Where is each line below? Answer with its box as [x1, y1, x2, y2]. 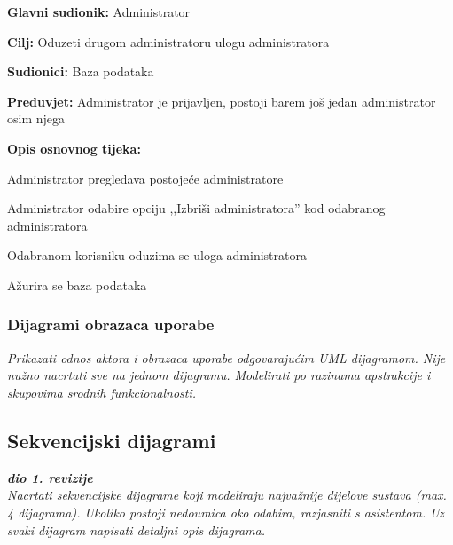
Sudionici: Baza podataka [7, 62, 154, 81]
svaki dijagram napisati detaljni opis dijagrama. [7, 520, 265, 539]
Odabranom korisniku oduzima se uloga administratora [7, 246, 307, 265]
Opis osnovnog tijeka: [7, 138, 141, 157]
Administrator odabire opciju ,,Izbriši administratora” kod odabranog [7, 199, 386, 217]
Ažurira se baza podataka [7, 275, 147, 294]
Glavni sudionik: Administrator [7, 3, 191, 20]
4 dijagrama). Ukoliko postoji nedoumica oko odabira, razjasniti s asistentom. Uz [7, 502, 444, 521]
